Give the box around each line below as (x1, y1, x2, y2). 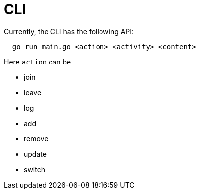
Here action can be (4, 57, 71, 66)
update (24, 149, 47, 158)
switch (24, 165, 45, 174)
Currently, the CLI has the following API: (4, 27, 134, 36)
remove (24, 134, 49, 143)
